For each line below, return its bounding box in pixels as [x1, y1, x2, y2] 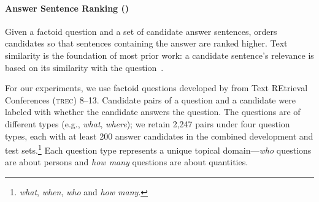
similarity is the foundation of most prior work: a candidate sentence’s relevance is [5, 48, 314, 61]
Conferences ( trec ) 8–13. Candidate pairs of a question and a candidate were [5, 93, 296, 106]
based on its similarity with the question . [5, 61, 164, 73]
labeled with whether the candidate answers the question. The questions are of [5, 105, 301, 118]
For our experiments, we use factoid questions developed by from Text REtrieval [5, 81, 308, 94]
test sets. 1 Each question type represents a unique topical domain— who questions [5, 142, 312, 156]
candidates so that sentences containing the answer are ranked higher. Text [5, 37, 288, 50]
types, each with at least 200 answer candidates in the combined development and [5, 129, 313, 142]
